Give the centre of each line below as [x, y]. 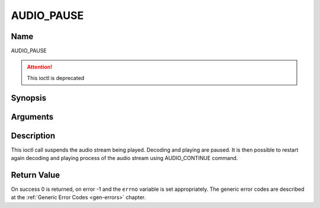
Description [33, 135]
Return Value [36, 175]
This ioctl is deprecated [56, 78]
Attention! [40, 67]
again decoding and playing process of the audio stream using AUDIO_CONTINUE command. [124, 158]
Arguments [32, 116]
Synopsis [29, 98]
